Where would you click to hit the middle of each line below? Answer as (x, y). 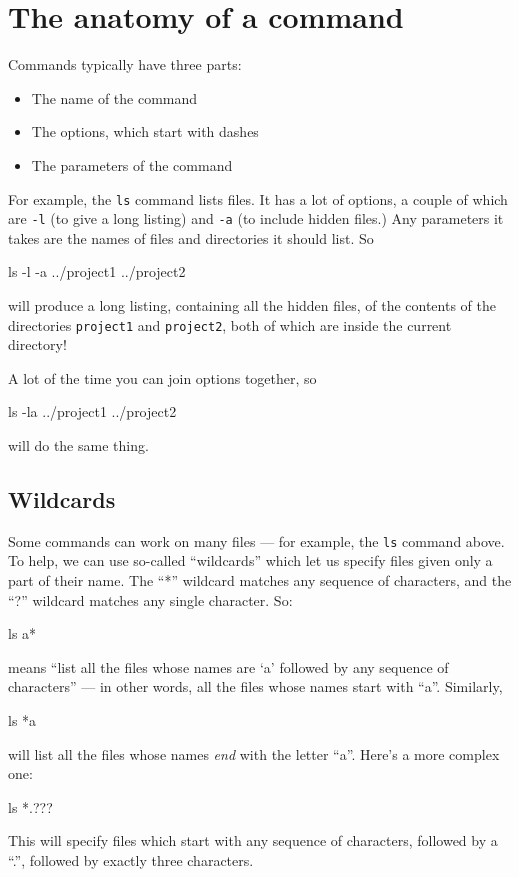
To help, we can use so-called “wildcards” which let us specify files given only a (250, 560)
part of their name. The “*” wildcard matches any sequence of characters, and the (260, 580)
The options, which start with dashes (145, 131)
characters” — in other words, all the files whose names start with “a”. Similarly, (255, 686)
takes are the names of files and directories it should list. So (191, 237)
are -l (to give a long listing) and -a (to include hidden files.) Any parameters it (256, 218)
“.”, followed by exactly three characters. (131, 860)
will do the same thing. (78, 445)
